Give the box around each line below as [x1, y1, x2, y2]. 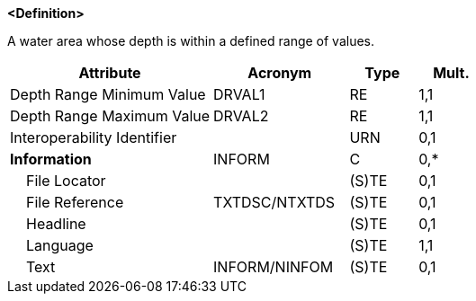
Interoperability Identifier [10, 128, 177, 146]
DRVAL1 [213, 85, 265, 103]
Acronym [247, 64, 312, 82]
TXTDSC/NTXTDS [213, 193, 336, 211]
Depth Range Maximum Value [10, 107, 211, 125]
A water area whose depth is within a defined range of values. [7, 33, 375, 49]
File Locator [26, 172, 106, 190]
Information [10, 150, 92, 168]
